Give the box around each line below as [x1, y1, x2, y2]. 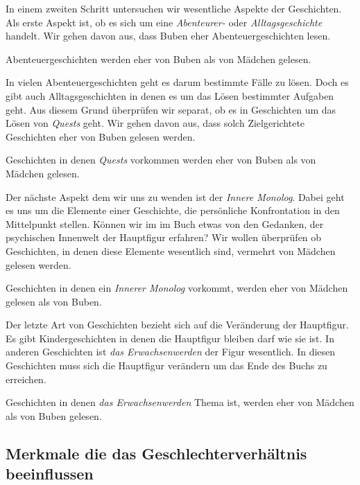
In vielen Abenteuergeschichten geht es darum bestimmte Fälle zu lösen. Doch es [6, 75, 349, 89]
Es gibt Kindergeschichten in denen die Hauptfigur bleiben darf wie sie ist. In [6, 330, 334, 345]
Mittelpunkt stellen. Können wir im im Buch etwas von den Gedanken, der [6, 216, 324, 231]
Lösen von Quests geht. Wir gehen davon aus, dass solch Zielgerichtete [6, 116, 305, 130]
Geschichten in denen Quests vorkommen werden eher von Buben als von [6, 152, 316, 167]
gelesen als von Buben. [6, 294, 102, 308]
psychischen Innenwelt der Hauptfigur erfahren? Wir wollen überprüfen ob [6, 230, 322, 245]
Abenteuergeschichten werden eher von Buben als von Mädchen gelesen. [6, 51, 311, 66]
